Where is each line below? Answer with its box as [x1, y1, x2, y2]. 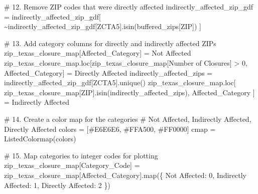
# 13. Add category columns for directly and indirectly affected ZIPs [4, 38, 216, 48]
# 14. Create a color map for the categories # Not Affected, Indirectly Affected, [4, 113, 251, 124]
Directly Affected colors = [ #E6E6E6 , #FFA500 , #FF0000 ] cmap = [4, 123, 216, 134]
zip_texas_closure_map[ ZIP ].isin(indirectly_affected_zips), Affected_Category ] [4, 87, 255, 97]
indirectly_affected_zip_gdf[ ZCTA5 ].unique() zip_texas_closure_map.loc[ [4, 77, 236, 88]
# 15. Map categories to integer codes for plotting [4, 150, 158, 160]
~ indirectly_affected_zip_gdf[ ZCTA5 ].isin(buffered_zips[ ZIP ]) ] [4, 21, 201, 32]
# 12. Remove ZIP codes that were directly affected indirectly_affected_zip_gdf [4, 2, 253, 12]
